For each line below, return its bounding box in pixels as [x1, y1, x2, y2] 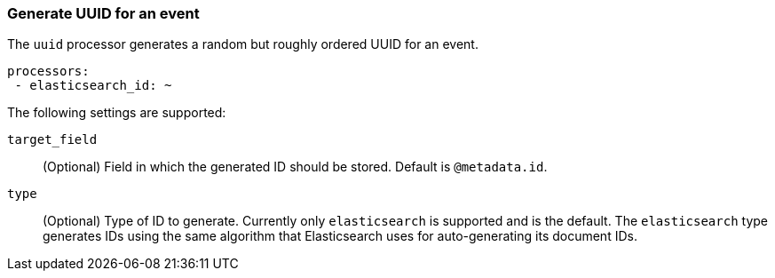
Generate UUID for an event [7, 4, 200, 22]
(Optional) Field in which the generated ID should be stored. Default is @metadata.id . [43, 159, 548, 175]
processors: [7, 64, 90, 79]
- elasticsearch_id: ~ [14, 78, 172, 93]
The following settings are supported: [7, 105, 226, 121]
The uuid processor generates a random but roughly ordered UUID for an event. [7, 36, 478, 52]
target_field [7, 132, 98, 147]
